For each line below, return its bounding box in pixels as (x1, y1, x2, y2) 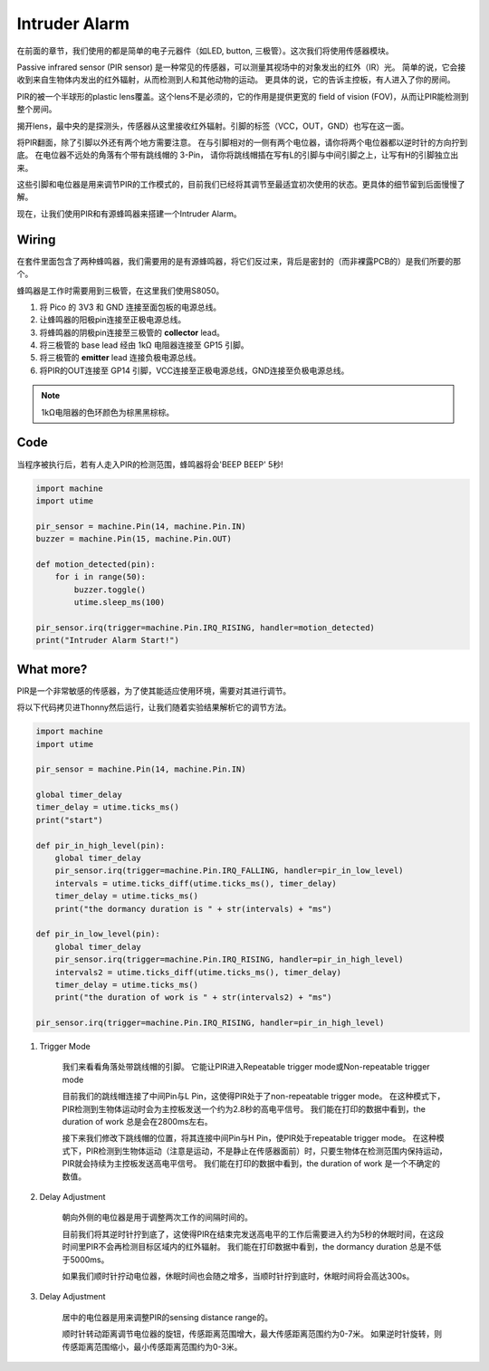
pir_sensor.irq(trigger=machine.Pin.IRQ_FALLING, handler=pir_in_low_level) (54, 866, 404, 876)
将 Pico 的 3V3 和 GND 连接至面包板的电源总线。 (39, 302, 222, 312)
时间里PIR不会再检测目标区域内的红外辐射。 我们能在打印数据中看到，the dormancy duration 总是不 (62, 1242, 434, 1252)
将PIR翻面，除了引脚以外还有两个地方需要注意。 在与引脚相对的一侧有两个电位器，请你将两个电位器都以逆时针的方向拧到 (16, 137, 468, 148)
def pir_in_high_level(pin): (35, 840, 166, 850)
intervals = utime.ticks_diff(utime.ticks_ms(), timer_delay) (54, 878, 337, 888)
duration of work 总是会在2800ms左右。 (62, 1117, 213, 1127)
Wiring (16, 232, 56, 247)
